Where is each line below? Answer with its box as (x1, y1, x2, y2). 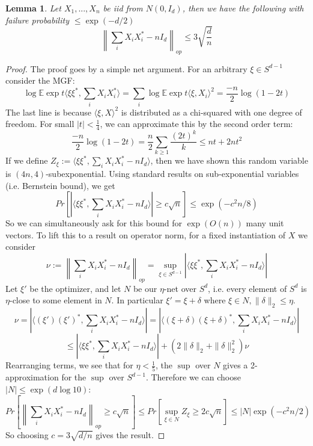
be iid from (103, 2, 143, 14)
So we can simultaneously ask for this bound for (5, 217, 183, 229)
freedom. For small (5, 117, 74, 130)
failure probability (5, 13, 69, 26)
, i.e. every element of (208, 282, 287, 294)
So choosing (5, 428, 49, 441)
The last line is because (5, 105, 91, 118)
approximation (5, 371, 59, 383)
